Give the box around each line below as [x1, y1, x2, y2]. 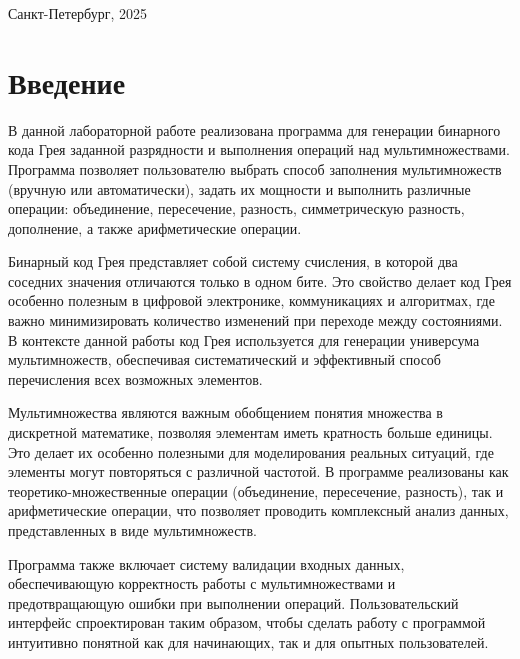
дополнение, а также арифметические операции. [8, 217, 302, 238]
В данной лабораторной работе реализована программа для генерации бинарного [8, 119, 501, 140]
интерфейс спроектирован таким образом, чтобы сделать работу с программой [8, 612, 486, 633]
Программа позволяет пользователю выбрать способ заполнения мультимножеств [8, 158, 502, 179]
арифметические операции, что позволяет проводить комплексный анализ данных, [8, 500, 509, 521]
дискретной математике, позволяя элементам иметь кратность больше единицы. [8, 422, 493, 443]
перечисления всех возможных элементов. [8, 368, 263, 389]
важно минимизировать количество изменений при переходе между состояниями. [8, 310, 503, 331]
